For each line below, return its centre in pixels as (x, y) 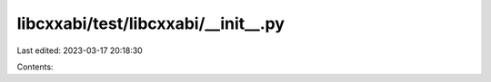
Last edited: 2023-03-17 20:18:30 (80, 50)
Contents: (35, 67)
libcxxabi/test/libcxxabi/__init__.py (151, 23)
